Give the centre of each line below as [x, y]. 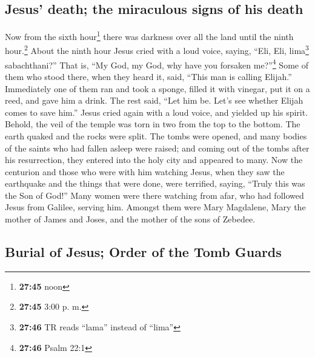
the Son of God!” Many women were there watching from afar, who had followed [154, 195]
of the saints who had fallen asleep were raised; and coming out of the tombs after [157, 148]
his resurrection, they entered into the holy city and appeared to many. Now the [154, 160]
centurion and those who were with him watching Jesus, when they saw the [145, 171]
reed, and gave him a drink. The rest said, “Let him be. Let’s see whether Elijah [154, 100]
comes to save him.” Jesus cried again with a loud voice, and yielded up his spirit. [157, 112]
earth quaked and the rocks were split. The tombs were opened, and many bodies [156, 135]
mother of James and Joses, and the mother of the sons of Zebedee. [130, 219]
